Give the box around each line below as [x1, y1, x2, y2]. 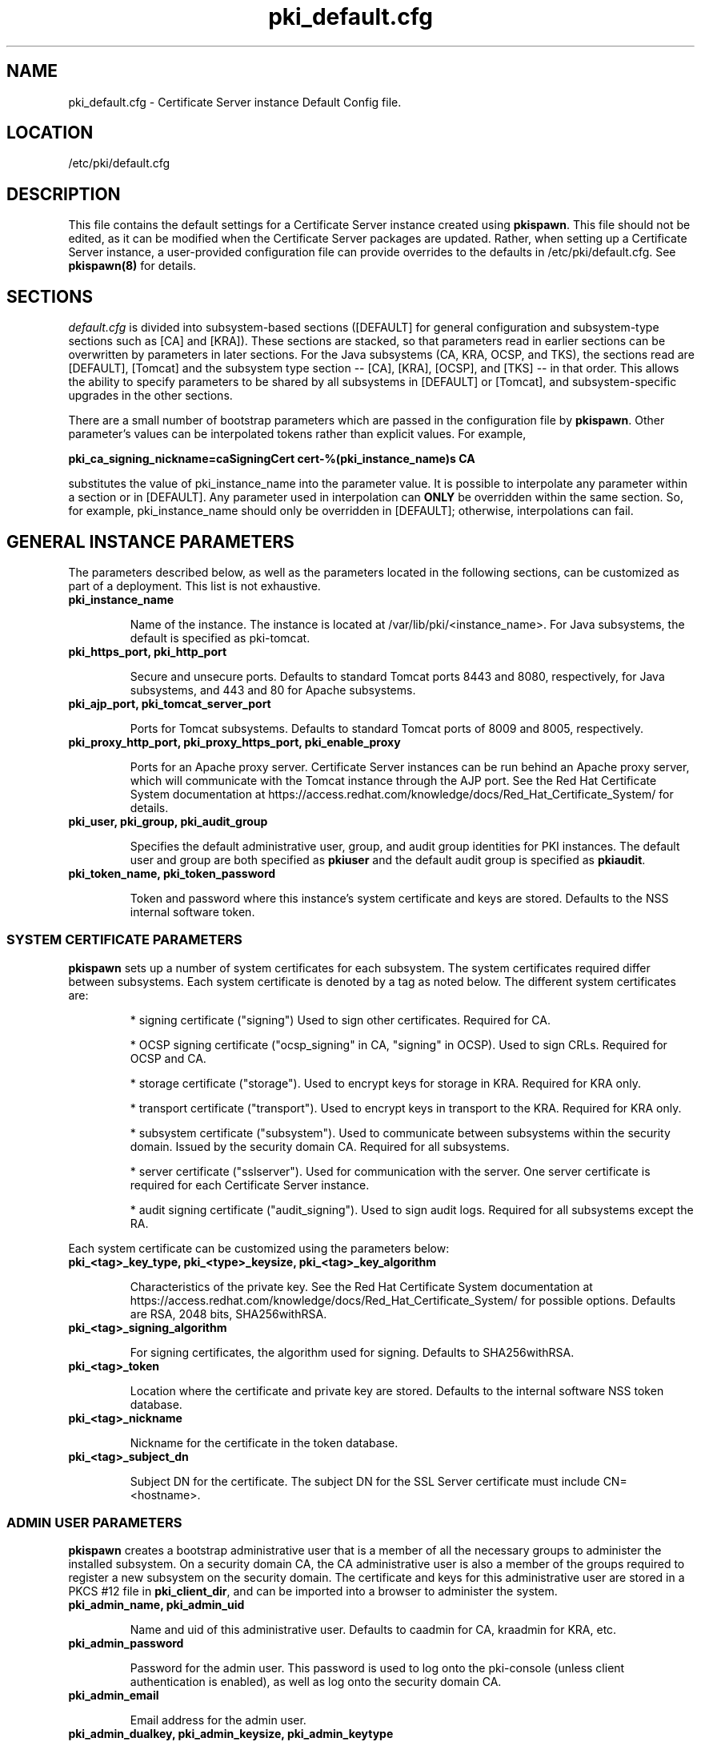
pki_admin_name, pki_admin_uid [68, 1598, 245, 1612]
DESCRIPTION [6, 183, 121, 204]
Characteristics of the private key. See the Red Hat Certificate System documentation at [130, 1279, 593, 1293]
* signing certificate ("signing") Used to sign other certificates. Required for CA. [130, 1012, 551, 1027]
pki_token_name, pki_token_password [68, 866, 276, 880]
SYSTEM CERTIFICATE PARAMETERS [6, 931, 242, 948]
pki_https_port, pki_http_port [68, 644, 227, 658]
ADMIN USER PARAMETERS [6, 1515, 182, 1531]
